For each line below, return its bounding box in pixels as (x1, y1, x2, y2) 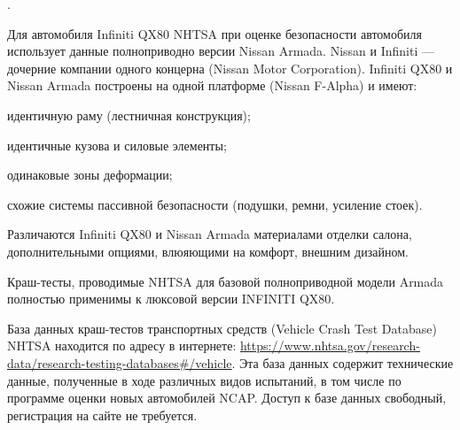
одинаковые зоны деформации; (7, 165, 173, 184)
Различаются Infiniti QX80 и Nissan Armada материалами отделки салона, (7, 225, 412, 243)
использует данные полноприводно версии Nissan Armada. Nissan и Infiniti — (7, 42, 434, 60)
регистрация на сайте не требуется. (7, 405, 198, 424)
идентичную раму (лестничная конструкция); (7, 105, 251, 124)
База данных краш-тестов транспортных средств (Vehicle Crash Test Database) (7, 319, 437, 337)
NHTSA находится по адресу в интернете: (7, 336, 237, 355)
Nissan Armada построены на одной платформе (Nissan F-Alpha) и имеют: (7, 76, 417, 95)
